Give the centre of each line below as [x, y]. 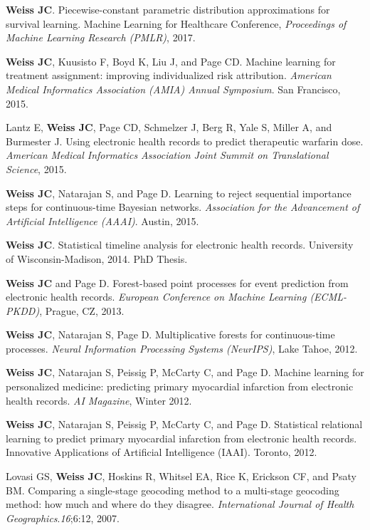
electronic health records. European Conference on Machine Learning [156, 297]
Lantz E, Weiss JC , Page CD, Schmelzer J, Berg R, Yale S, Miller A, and [169, 127]
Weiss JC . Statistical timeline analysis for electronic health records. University [180, 245]
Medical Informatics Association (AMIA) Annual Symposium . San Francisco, [173, 89]
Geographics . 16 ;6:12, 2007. [63, 518]
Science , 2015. [36, 168]
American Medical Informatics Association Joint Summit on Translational [167, 155]
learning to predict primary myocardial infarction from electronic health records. [181, 438]
